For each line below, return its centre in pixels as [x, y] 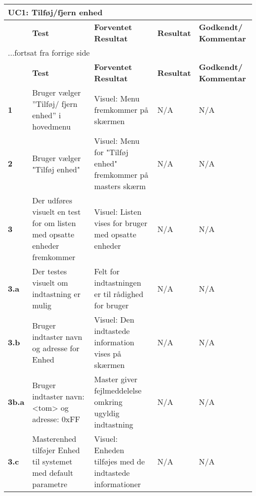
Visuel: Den [114, 319]
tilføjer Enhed [56, 450]
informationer [118, 484]
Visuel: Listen [118, 212]
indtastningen [118, 282]
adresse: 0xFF [56, 419]
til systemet [52, 461]
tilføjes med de [120, 461]
